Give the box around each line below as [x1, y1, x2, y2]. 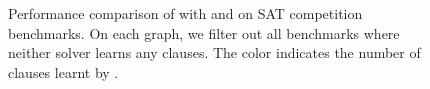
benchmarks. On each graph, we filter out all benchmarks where [8, 22, 400, 43]
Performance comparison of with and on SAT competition [8, 3, 363, 23]
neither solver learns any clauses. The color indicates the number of [8, 42, 421, 63]
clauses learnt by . [8, 61, 119, 82]
